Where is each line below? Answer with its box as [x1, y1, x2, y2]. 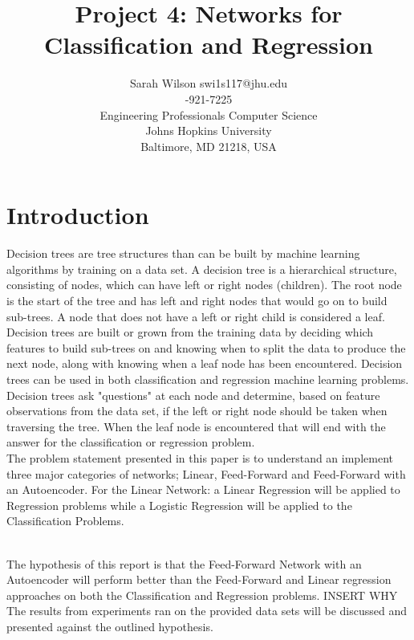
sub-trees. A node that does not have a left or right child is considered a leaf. [6, 308, 385, 324]
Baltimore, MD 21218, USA [140, 137, 277, 154]
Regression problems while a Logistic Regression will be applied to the [6, 496, 352, 513]
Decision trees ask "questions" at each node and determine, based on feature [6, 386, 380, 403]
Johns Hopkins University [145, 122, 272, 139]
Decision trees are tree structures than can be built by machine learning [6, 245, 360, 262]
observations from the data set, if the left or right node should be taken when [6, 402, 388, 419]
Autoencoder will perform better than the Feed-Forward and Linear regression [6, 571, 392, 588]
